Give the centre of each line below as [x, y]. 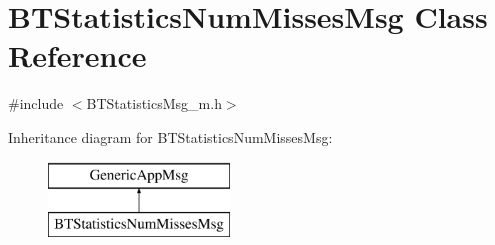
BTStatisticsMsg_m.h [154, 103]
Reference [77, 55]
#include [36, 103]
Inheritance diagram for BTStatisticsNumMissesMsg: [170, 136]
